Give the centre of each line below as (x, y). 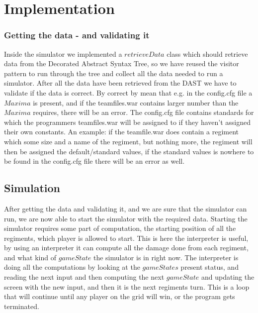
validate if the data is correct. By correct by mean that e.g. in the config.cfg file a (128, 92)
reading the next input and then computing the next (84, 277)
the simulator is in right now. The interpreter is (166, 257)
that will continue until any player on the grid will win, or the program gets (120, 296)
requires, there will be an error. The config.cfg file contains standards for (143, 112)
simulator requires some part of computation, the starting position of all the (120, 228)
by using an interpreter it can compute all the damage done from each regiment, (126, 248)
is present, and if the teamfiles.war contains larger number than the (136, 102)
